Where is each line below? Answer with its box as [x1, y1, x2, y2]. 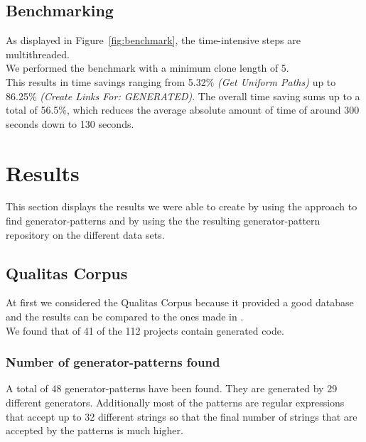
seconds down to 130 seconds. [6, 116, 134, 131]
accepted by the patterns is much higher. [6, 423, 183, 438]
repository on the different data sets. [6, 227, 165, 242]
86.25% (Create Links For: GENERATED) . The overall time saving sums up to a [6, 88, 360, 103]
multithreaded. [6, 46, 70, 61]
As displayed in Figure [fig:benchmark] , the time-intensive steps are [6, 33, 301, 48]
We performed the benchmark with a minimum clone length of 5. [6, 60, 289, 75]
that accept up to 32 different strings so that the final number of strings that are [6, 409, 357, 424]
